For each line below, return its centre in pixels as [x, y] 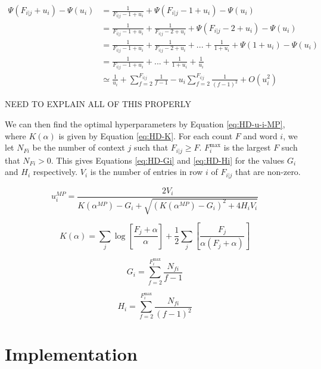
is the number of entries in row [147, 172]
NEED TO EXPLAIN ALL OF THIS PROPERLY [98, 104]
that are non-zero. [268, 172]
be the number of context [79, 147]
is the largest [247, 147]
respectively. [55, 172]
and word [260, 135]
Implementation [71, 354]
